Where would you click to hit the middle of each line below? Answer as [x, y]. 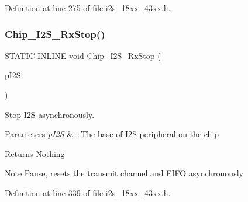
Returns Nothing [35, 153]
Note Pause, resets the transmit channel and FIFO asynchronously [124, 173]
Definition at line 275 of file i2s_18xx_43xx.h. [88, 8]
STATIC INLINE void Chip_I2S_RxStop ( [83, 55]
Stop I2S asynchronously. [50, 114]
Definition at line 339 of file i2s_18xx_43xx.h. [88, 192]
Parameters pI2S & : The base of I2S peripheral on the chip [112, 134]
